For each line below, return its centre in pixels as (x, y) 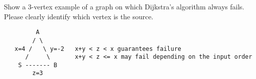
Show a (15, 6)
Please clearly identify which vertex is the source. (79, 16)
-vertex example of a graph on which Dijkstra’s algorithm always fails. (138, 6)
